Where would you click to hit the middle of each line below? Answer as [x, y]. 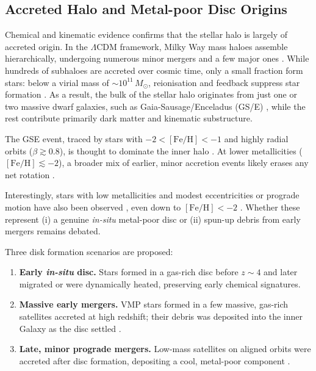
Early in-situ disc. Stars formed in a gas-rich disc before [129, 272]
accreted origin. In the [46, 46]
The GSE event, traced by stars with [74, 138]
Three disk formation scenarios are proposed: [89, 251]
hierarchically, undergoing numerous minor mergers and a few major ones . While [157, 58]
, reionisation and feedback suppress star [224, 82]
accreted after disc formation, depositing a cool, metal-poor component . [155, 360]
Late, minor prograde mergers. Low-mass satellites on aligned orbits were [165, 349]
